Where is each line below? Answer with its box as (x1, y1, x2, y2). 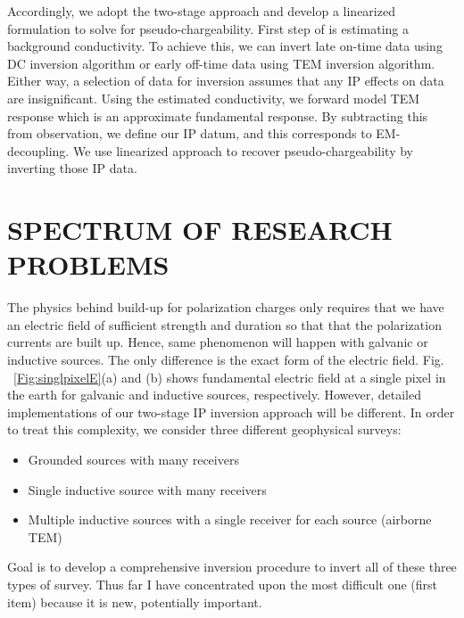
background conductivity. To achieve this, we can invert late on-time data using (7, 37, 443, 55)
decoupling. (7, 141, 70, 160)
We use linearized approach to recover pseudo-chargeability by (72, 141, 413, 160)
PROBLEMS (7, 246, 170, 283)
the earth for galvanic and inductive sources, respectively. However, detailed (7, 385, 421, 404)
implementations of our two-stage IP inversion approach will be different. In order (7, 402, 455, 421)
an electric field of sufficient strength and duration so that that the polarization (7, 315, 442, 334)
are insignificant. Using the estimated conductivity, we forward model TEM (7, 88, 420, 107)
